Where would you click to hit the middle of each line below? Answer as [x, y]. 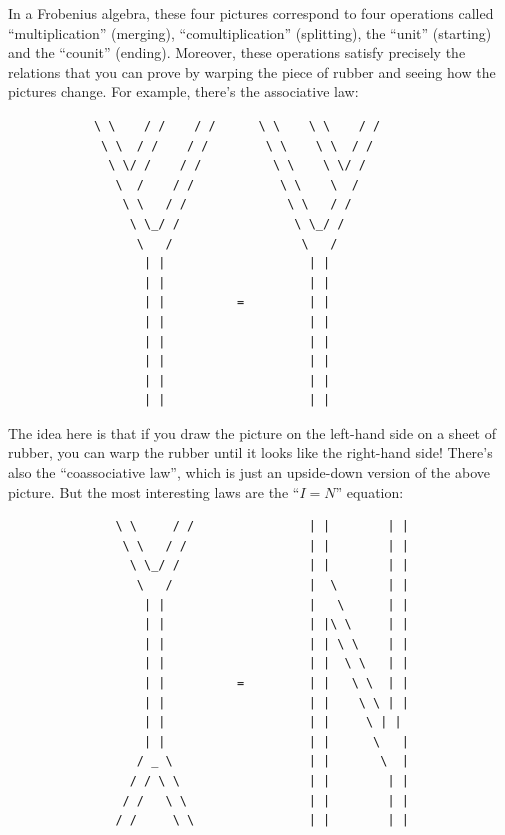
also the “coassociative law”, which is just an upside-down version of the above [249, 472]
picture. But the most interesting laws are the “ [154, 491]
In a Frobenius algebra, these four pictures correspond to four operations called [251, 13]
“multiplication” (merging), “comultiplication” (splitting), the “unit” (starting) [250, 32]
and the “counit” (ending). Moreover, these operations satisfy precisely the [237, 52]
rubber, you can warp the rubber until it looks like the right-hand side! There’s [250, 452]
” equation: [369, 491]
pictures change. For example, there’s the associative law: [183, 91]
